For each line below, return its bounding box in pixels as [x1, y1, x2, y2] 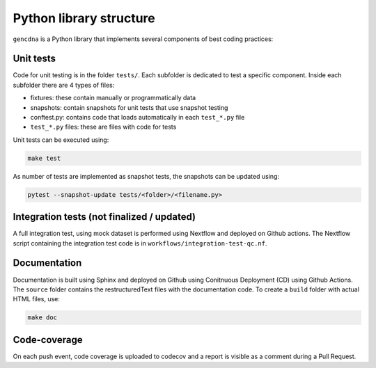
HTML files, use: [13, 295, 61, 303]
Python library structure [13, 10, 156, 26]
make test [27, 154, 61, 162]
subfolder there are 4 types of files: [13, 81, 115, 89]
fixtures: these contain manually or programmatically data [30, 94, 196, 102]
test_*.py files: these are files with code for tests [30, 122, 177, 131]
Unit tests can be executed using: [13, 136, 109, 144]
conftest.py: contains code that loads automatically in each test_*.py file [30, 113, 245, 122]
